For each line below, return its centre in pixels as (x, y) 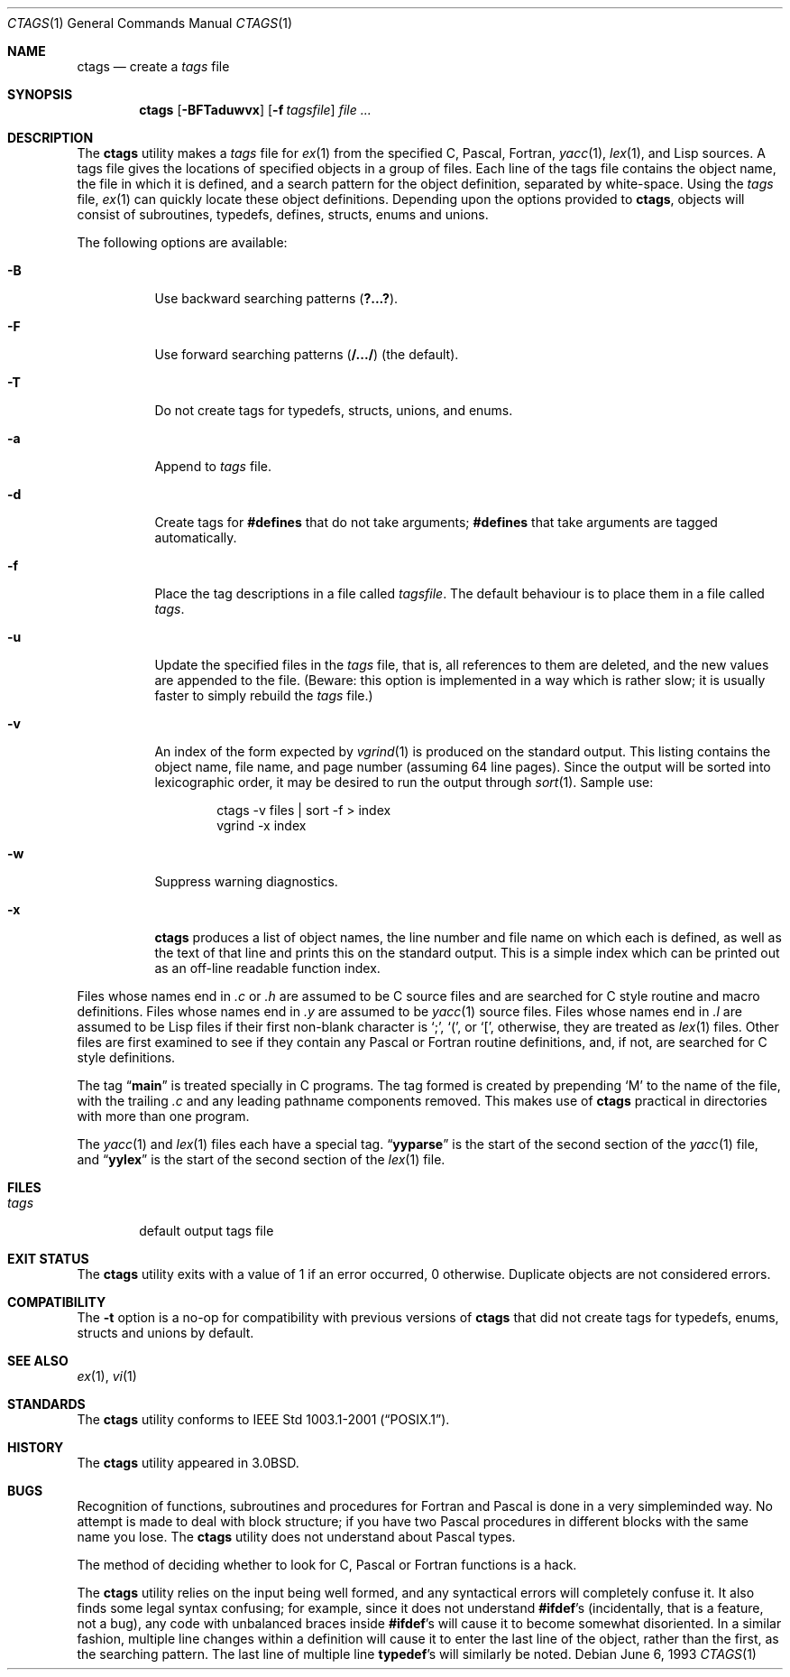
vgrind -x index (262, 825)
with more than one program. (163, 1116)
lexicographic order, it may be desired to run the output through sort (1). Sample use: (404, 782)
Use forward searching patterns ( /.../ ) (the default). (307, 354)
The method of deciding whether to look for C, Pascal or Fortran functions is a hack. (327, 1565)
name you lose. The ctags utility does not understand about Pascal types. (296, 1537)
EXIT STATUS (48, 1259)
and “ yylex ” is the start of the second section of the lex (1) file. (261, 1159)
